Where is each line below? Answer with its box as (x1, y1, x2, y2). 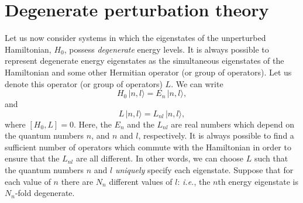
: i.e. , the (177, 175, 211, 187)
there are (61, 175, 94, 187)
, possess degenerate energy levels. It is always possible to (64, 43, 269, 55)
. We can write (171, 77, 223, 90)
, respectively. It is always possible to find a (138, 129, 294, 142)
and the (127, 118, 154, 130)
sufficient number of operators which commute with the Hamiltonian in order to (5, 140, 291, 153)
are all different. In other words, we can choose (75, 152, 244, 164)
